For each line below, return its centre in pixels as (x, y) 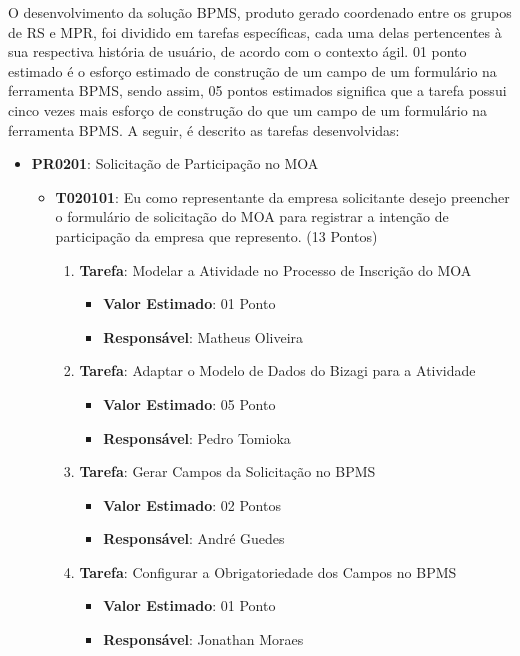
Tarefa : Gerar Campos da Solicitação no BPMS (227, 471)
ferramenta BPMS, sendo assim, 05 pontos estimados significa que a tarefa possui (257, 90)
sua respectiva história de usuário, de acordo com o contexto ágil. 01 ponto (237, 51)
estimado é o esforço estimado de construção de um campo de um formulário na (252, 70)
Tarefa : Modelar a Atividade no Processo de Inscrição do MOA (275, 269)
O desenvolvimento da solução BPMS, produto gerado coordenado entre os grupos (260, 12)
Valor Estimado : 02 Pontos (192, 504)
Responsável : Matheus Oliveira (203, 336)
